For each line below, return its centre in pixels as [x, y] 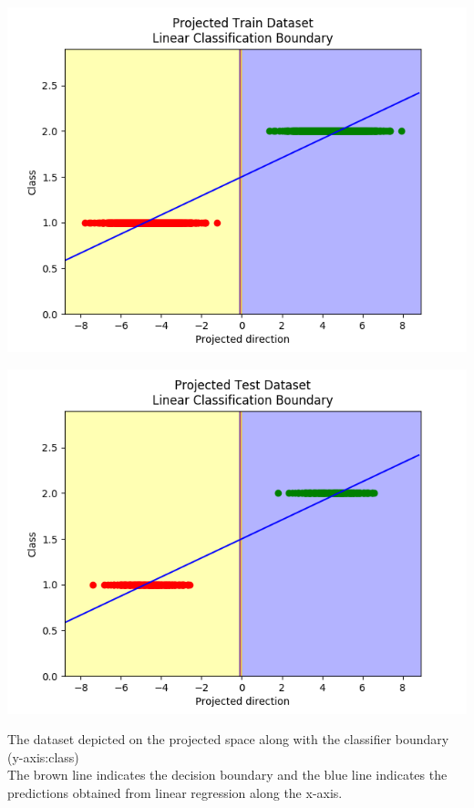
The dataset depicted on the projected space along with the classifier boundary [228, 739]
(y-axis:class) [43, 756]
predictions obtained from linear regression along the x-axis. [175, 792]
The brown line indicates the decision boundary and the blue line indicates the [227, 775]
